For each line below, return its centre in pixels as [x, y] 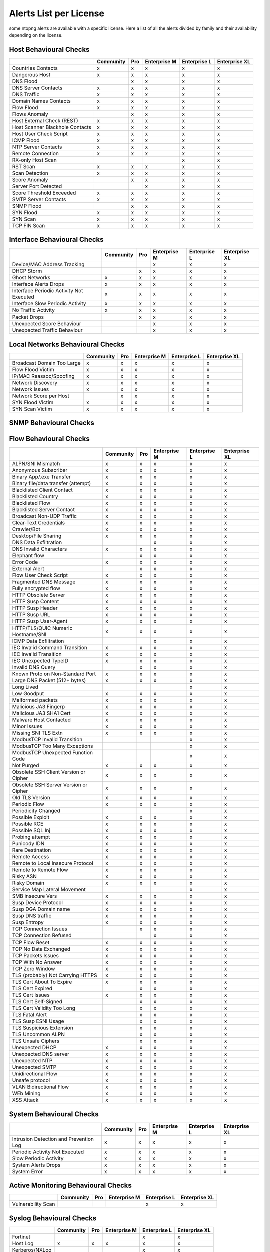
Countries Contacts [35, 68]
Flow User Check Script [40, 575]
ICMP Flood [26, 140]
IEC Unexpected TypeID [40, 661]
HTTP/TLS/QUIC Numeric [42, 628]
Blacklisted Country [35, 497]
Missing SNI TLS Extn [38, 733]
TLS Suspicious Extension [43, 1028]
